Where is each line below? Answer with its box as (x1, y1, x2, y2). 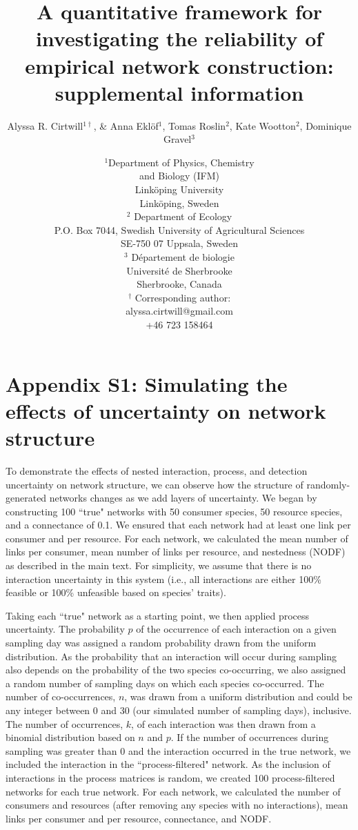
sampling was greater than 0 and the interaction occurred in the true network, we (6, 743, 351, 758)
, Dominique (299, 118, 352, 132)
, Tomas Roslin (162, 118, 226, 132)
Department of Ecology (134, 209, 232, 224)
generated (6, 491, 47, 505)
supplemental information (54, 78, 304, 106)
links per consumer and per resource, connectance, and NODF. (6, 811, 272, 825)
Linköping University (135, 182, 224, 197)
